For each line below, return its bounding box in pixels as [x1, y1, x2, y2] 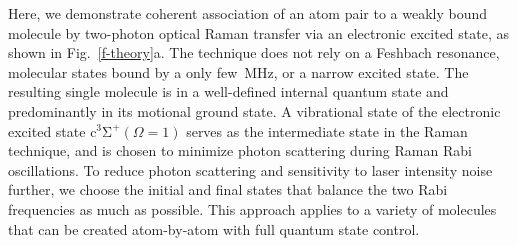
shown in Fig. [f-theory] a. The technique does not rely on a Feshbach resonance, [8, 42, 500, 63]
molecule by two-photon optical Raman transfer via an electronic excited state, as [8, 22, 510, 43]
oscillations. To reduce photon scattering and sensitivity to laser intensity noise [8, 159, 493, 180]
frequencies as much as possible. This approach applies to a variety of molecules [8, 198, 497, 219]
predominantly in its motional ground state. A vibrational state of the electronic [8, 100, 501, 121]
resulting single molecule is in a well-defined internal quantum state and [8, 81, 449, 102]
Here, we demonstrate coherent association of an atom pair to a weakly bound [8, 3, 488, 23]
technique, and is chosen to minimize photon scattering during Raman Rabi [8, 140, 472, 161]
